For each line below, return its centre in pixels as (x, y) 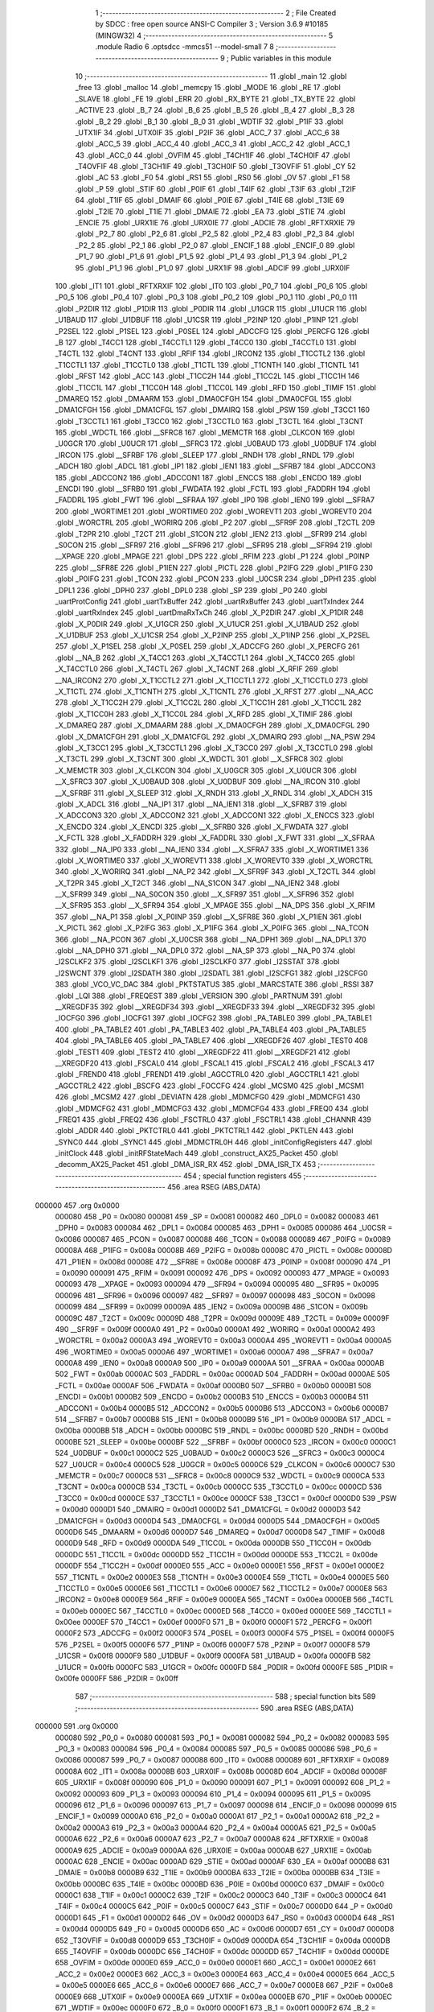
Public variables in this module (281, 58)
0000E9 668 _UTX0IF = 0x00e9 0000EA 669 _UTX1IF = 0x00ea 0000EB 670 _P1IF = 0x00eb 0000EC (224, 1997)
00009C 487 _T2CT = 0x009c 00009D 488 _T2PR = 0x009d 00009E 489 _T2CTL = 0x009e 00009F (222, 1318)
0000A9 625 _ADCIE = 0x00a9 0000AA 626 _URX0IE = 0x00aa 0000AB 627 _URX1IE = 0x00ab (213, 1850)
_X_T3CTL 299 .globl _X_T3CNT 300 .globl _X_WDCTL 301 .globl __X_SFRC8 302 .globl (199, 759)
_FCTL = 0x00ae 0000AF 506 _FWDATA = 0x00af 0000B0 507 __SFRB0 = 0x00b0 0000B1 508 (213, 1385)
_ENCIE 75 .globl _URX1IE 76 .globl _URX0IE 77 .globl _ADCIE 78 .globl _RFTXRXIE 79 (215, 223)
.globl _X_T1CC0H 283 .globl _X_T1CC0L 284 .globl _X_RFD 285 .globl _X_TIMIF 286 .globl (204, 714)
